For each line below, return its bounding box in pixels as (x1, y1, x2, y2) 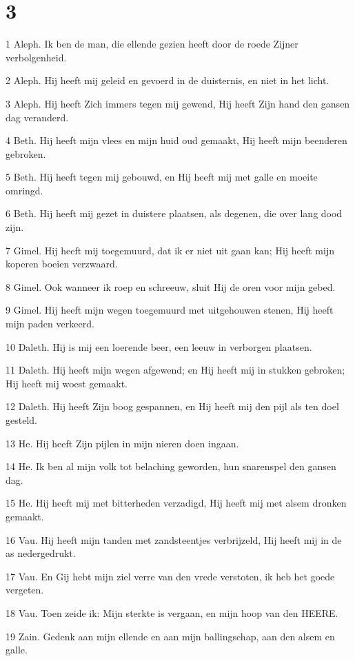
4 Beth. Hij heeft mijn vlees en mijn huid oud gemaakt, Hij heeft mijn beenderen (6, 133, 347, 148)
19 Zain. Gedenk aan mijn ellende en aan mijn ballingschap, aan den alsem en (6, 629, 335, 643)
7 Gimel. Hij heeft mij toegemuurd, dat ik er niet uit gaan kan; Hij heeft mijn (6, 243, 334, 257)
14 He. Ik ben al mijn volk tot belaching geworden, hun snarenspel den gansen (6, 459, 336, 474)
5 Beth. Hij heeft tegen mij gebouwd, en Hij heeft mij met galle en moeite (6, 170, 318, 184)
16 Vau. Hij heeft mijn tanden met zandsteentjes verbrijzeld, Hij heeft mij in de (6, 532, 342, 547)
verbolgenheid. (6, 50, 67, 64)
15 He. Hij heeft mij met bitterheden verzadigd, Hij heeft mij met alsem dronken (6, 496, 347, 510)
